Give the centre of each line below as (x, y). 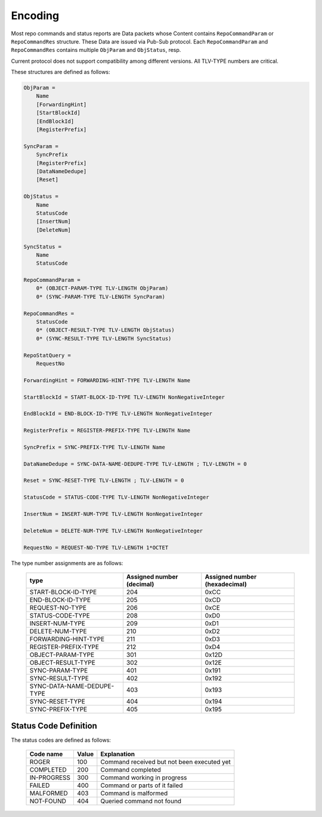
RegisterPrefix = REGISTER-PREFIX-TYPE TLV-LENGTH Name (107, 431)
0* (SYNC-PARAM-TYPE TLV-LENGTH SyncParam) (100, 297)
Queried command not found (141, 801)
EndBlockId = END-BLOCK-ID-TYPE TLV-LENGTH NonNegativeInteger (118, 414)
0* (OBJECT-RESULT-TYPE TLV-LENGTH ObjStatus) (106, 330)
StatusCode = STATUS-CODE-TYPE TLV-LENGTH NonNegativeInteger (116, 497)
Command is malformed (134, 793)
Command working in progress (144, 778)
